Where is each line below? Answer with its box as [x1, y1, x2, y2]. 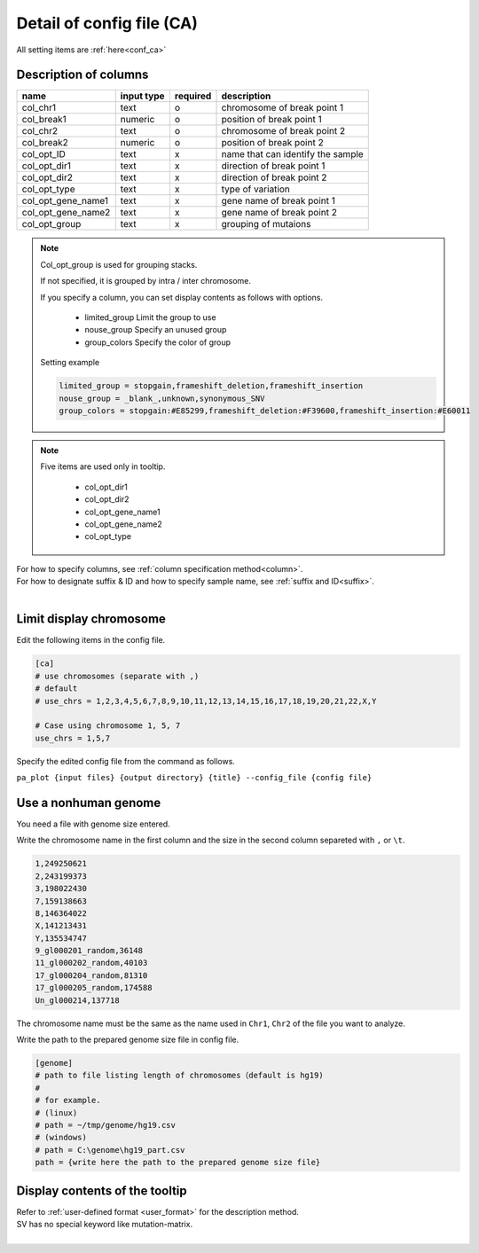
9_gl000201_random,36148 [35, 945, 144, 956]
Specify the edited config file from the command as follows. [16, 756, 235, 766]
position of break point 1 [221, 114, 323, 126]
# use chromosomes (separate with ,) [35, 670, 200, 681]
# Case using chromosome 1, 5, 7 [35, 721, 181, 731]
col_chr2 [21, 125, 59, 137]
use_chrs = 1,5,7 [35, 732, 111, 743]
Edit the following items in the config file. [16, 635, 166, 646]
